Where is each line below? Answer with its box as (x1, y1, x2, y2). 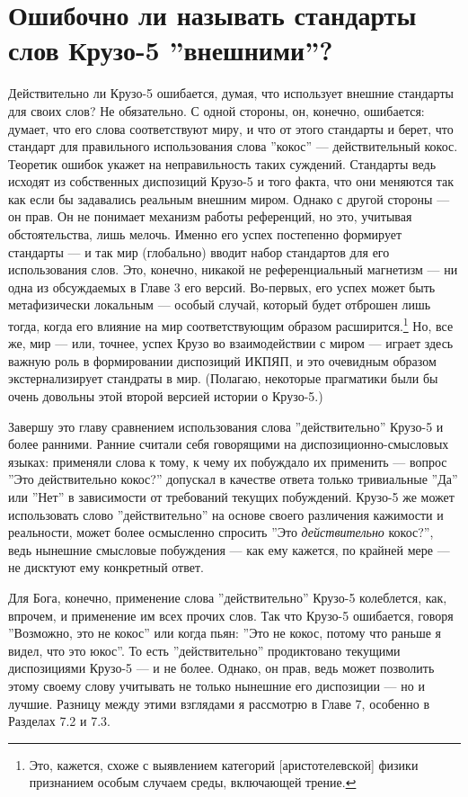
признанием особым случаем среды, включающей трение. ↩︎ (29, 773, 357, 792)
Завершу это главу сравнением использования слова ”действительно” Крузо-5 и (8, 416, 444, 435)
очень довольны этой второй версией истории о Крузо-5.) (8, 387, 323, 406)
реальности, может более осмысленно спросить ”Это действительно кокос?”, (8, 523, 434, 542)
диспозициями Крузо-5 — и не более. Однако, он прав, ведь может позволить (8, 658, 435, 677)
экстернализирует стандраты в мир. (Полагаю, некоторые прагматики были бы (8, 369, 438, 388)
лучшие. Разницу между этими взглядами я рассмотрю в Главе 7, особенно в (8, 694, 430, 712)
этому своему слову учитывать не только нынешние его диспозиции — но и (8, 676, 425, 694)
